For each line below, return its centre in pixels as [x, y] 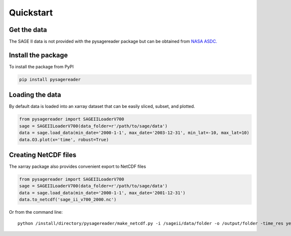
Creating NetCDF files [43, 155]
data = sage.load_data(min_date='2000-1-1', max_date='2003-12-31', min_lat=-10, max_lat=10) [134, 133]
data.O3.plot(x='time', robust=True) [64, 140]
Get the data [28, 30]
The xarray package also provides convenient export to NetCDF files [78, 166]
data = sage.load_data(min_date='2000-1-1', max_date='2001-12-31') [102, 193]
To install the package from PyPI [41, 66]
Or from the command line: [36, 212]
